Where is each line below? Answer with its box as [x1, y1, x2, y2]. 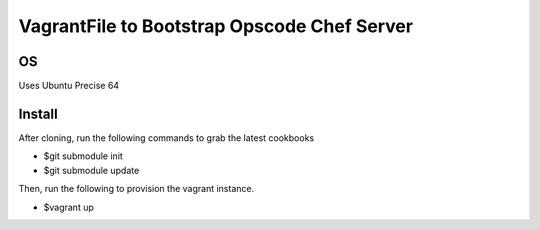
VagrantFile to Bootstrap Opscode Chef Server [18, 15, 414, 37]
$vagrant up [43, 201, 95, 213]
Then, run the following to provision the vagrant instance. [18, 183, 255, 195]
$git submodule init [43, 150, 124, 162]
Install [18, 105, 59, 122]
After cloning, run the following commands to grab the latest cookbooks [18, 131, 315, 144]
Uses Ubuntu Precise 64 [18, 80, 120, 92]
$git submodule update [43, 164, 140, 176]
